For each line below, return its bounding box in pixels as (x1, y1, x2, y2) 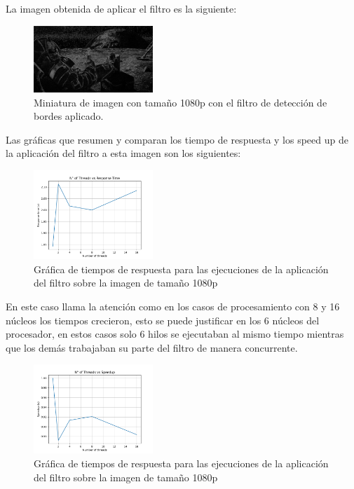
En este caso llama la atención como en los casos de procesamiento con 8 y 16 (6, 298, 340, 313)
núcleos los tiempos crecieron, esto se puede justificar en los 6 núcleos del (6, 312, 320, 327)
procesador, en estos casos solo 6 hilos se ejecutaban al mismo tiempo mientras (6, 326, 344, 341)
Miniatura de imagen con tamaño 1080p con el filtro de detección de (34, 95, 327, 109)
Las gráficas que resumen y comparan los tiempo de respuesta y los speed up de (6, 132, 348, 146)
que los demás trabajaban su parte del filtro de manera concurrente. (6, 340, 298, 354)
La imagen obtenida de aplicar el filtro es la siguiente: (6, 1, 237, 15)
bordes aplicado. (34, 109, 104, 123)
